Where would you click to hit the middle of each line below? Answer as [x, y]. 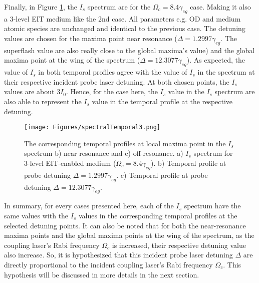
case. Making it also [220, 7]
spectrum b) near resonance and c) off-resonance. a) [104, 153]
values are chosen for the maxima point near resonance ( [91, 38]
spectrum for [213, 153]
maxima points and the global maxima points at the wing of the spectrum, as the [129, 235]
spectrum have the [212, 206]
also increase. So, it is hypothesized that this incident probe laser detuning [118, 255]
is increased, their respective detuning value [179, 245]
